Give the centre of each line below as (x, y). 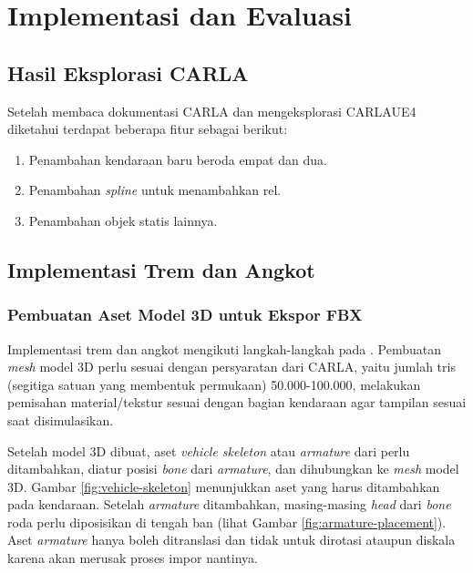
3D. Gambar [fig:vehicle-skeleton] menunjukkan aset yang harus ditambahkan (224, 486)
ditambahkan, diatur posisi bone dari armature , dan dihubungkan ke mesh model (233, 469)
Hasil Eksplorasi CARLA (128, 72)
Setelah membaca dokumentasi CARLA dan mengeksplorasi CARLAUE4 (212, 111)
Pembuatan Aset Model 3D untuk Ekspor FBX (185, 315)
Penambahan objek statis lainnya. (123, 220)
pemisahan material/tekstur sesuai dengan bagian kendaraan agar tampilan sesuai (237, 402)
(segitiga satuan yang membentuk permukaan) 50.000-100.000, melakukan (214, 384)
